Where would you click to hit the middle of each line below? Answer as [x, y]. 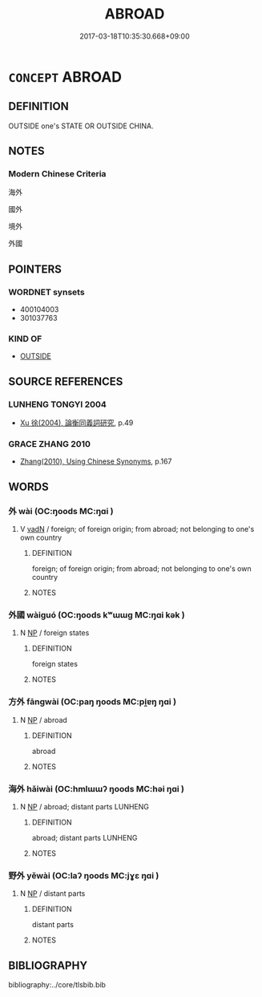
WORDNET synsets [47, 292]
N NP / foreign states [54, 633]
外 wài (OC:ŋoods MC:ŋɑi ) [61, 511]
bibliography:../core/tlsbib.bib [57, 985]
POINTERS [35, 269]
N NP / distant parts [52, 894]
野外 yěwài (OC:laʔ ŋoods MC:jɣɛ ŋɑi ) [84, 875]
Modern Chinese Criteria [57, 174]
